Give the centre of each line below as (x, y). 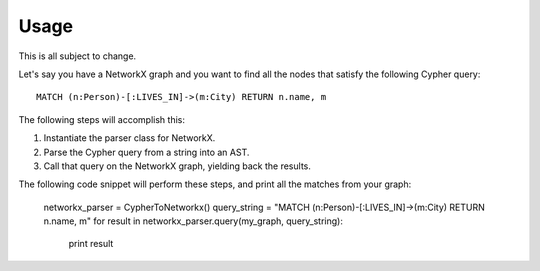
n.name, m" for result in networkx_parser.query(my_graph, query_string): (193, 221)
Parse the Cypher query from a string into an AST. (146, 152)
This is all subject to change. (77, 56)
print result (91, 244)
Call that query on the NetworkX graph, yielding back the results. (177, 166)
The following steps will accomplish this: (101, 119)
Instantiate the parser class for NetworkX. (129, 138)
